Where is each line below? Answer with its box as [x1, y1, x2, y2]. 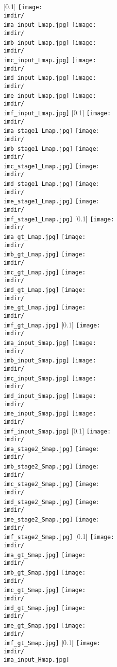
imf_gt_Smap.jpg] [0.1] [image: [3, 637, 100, 648]
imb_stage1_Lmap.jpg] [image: [3, 145, 100, 152]
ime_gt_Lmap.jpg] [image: [3, 304, 86, 311]
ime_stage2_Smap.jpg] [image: [3, 516, 100, 523]
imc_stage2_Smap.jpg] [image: [3, 481, 100, 488]
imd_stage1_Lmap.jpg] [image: [3, 180, 100, 188]
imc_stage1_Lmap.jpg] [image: [3, 162, 100, 170]
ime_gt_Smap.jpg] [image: [3, 622, 86, 629]
